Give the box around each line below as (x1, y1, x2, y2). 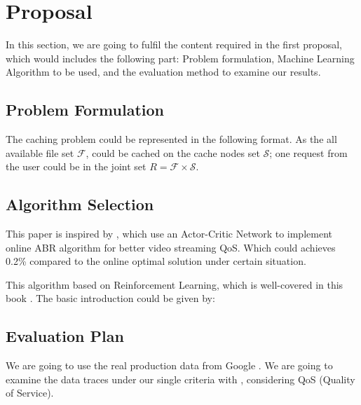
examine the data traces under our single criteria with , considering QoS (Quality (6, 371, 355, 386)
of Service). (6, 385, 54, 400)
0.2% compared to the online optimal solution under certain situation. (6, 254, 306, 268)
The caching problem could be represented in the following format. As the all (6, 132, 337, 146)
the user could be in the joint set (6, 159, 147, 174)
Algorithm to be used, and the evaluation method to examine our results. (6, 64, 321, 79)
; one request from (269, 145, 348, 160)
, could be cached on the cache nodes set (86, 145, 260, 160)
